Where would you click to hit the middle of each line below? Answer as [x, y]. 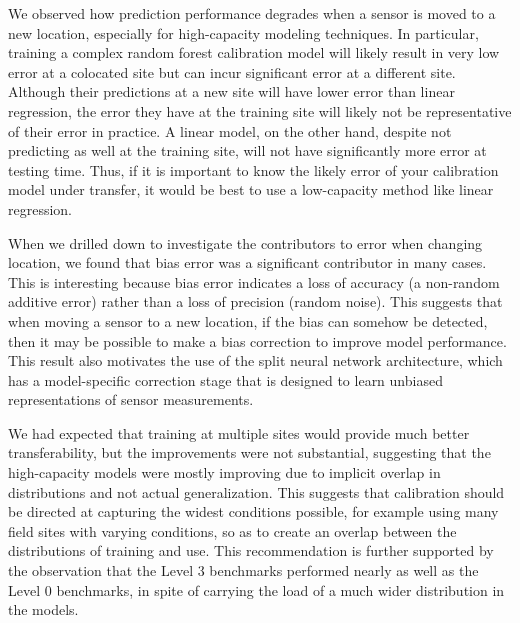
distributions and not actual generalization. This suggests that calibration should [256, 491]
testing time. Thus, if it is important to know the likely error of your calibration [253, 169]
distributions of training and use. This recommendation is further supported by [251, 550]
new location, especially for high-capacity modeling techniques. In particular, [243, 32]
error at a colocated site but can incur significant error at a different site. [232, 71]
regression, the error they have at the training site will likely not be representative [260, 110]
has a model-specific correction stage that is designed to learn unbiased [225, 379]
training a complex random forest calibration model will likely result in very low [254, 52]
